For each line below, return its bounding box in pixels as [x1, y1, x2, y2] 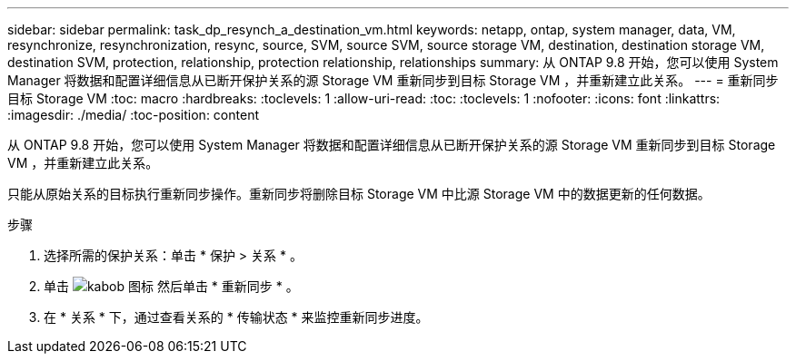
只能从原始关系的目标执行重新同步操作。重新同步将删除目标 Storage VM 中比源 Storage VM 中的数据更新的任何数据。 [7, 186, 711, 201]
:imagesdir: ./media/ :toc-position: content [7, 107, 259, 122]
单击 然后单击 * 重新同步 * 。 [44, 278, 299, 294]
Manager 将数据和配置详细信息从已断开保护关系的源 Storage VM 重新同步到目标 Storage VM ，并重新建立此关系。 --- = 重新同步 [7, 73, 779, 88]
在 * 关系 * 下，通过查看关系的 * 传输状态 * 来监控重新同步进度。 [44, 309, 429, 325]
